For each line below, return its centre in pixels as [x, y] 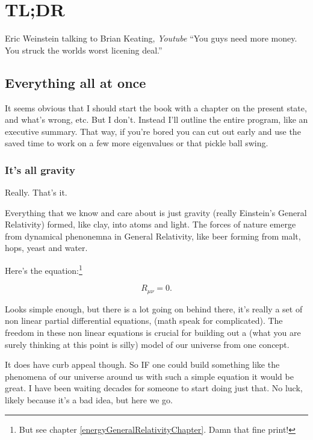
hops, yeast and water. [46, 248]
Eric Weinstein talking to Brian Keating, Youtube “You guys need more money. [151, 38]
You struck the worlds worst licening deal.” [84, 50]
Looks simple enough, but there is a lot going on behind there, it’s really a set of [154, 308]
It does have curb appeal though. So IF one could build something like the [142, 364]
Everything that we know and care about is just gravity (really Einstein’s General [156, 212]
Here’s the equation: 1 [44, 269]
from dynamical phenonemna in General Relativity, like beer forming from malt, [153, 236]
